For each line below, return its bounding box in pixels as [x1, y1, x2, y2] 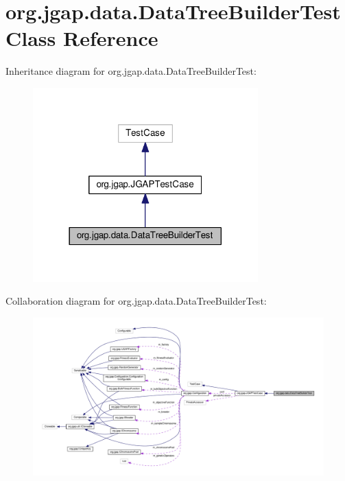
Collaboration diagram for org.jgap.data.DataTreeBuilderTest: [5, 294, 267, 308]
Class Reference [5, 24, 158, 52]
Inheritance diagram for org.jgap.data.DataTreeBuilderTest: [5, 64, 257, 78]
